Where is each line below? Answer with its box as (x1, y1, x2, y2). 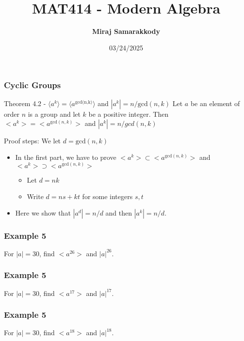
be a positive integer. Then (88, 108, 169, 119)
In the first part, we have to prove (15, 152, 116, 162)
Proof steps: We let (4, 136, 61, 146)
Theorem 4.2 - (4, 98, 46, 108)
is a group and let (28, 108, 81, 119)
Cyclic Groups (4, 79, 61, 91)
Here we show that (15, 207, 71, 217)
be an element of (190, 98, 240, 108)
